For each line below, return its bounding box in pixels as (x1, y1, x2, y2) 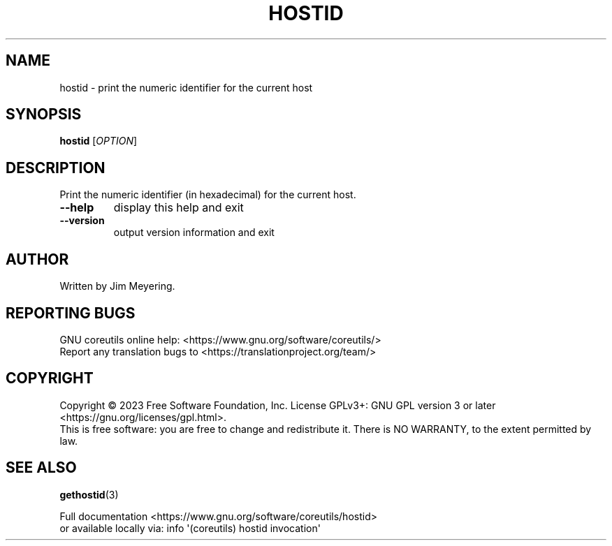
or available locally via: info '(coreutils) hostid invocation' (59, 522, 321, 534)
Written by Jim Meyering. (59, 280, 175, 293)
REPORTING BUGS (6, 304, 136, 322)
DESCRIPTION (6, 158, 105, 177)
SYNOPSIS (6, 105, 82, 124)
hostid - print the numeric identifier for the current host (59, 81, 313, 94)
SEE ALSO (6, 459, 77, 477)
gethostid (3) (59, 488, 119, 501)
